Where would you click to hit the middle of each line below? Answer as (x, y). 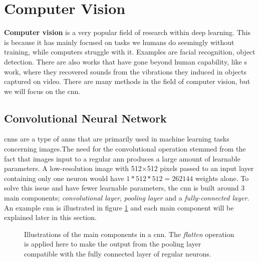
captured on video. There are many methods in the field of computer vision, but (127, 81)
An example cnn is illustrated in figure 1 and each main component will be (119, 207)
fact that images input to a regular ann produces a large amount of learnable (122, 158)
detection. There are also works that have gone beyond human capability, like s (125, 61)
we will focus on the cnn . (42, 91)
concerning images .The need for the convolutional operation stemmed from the (125, 149)
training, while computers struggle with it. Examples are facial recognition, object (130, 52)
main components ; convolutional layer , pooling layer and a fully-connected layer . (127, 198)
